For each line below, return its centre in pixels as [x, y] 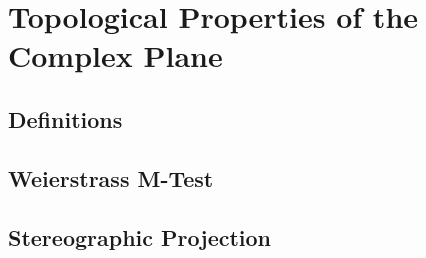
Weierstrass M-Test [111, 177]
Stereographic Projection [140, 236]
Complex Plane [115, 55]
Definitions [65, 118]
